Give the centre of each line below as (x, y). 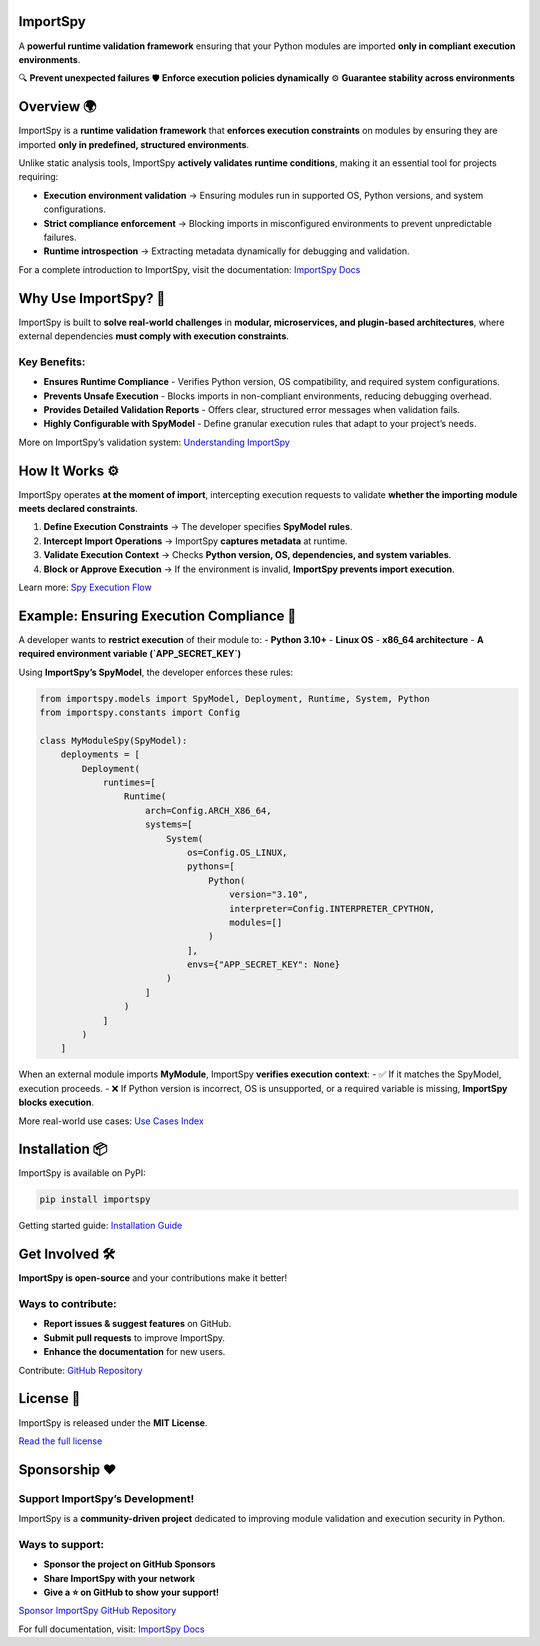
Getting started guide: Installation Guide (100, 1226)
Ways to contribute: (67, 1304)
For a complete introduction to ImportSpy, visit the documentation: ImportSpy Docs (189, 269)
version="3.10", (269, 894)
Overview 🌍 (57, 106)
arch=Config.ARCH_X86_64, (208, 810)
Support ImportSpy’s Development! (106, 1498)
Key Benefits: (52, 362)
